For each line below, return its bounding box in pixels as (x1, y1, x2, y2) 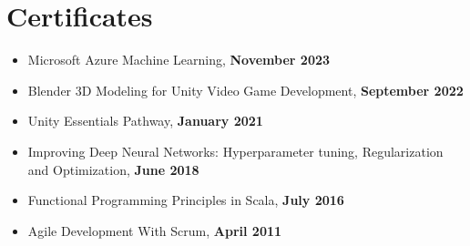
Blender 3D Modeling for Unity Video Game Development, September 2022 (27, 80, 464, 99)
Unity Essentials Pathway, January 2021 (27, 111, 263, 130)
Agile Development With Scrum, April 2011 (27, 220, 282, 240)
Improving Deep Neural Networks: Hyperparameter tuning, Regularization (27, 141, 444, 160)
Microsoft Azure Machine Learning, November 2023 (27, 50, 331, 69)
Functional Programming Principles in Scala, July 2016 (27, 190, 344, 210)
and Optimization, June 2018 (27, 159, 199, 179)
